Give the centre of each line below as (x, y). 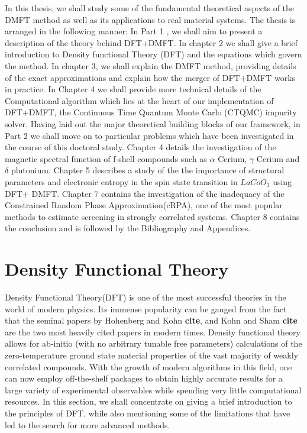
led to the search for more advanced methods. (88, 424)
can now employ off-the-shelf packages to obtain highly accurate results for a (144, 378)
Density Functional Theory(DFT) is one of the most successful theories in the (146, 297)
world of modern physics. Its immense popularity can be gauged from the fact (146, 308)
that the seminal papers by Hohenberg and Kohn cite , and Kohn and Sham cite (151, 320)
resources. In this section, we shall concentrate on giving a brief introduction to (148, 401)
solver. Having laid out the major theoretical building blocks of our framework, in (153, 123)
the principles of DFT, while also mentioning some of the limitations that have (148, 413)
